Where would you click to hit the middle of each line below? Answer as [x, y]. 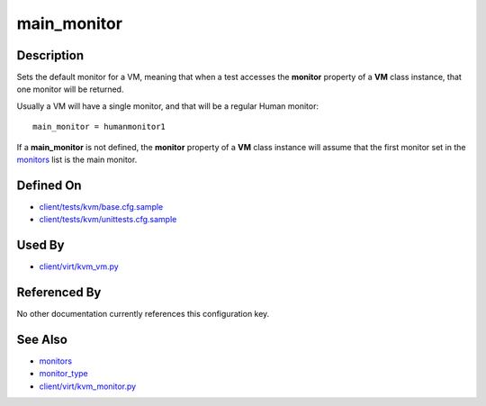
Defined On [49, 185]
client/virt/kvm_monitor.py [88, 386]
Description [50, 55]
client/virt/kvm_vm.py [79, 266]
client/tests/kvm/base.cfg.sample [101, 206]
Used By [40, 245]
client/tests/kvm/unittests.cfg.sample [108, 220]
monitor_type [64, 374]
